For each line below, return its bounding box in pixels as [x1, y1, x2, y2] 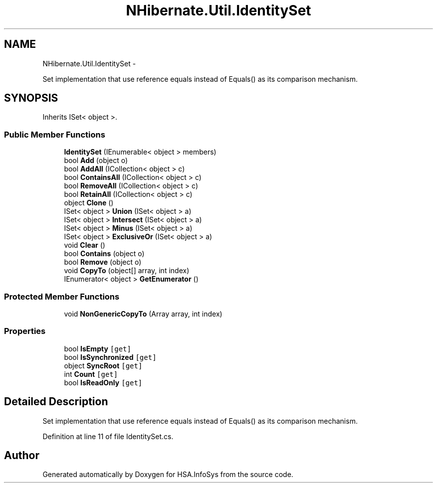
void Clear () [64, 241, 105, 250]
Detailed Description [4, 395, 108, 408]
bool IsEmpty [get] [64, 344, 131, 353]
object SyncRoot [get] [64, 361, 143, 370]
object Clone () [64, 198, 114, 207]
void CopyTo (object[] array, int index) [64, 266, 190, 275]
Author [4, 449, 39, 462]
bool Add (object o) [64, 156, 128, 165]
